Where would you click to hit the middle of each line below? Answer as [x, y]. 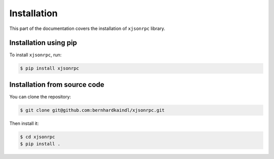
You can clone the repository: [40, 97]
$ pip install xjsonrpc [50, 68]
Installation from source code [57, 85]
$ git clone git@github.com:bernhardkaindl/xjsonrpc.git [92, 110]
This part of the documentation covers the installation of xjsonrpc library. [87, 28]
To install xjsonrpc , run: [36, 55]
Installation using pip [43, 43]
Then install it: [24, 123]
